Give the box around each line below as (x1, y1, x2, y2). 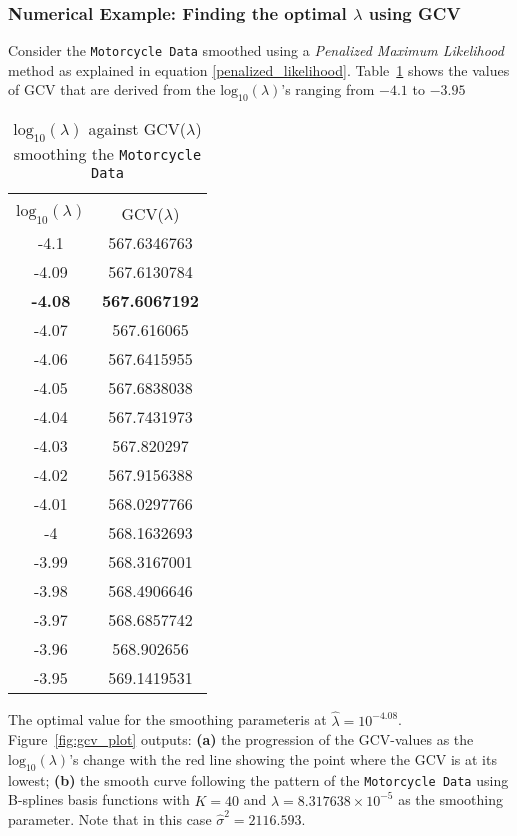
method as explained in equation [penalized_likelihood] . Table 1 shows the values (8, 59, 510, 80)
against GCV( (88, 117, 187, 141)
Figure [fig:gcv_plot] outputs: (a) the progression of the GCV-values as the (8, 729, 474, 750)
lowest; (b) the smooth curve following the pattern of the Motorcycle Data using (8, 769, 509, 790)
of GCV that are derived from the (8, 79, 216, 100)
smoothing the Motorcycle (13, 142, 202, 166)
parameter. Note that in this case (8, 809, 212, 830)
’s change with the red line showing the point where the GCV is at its (69, 748, 497, 769)
